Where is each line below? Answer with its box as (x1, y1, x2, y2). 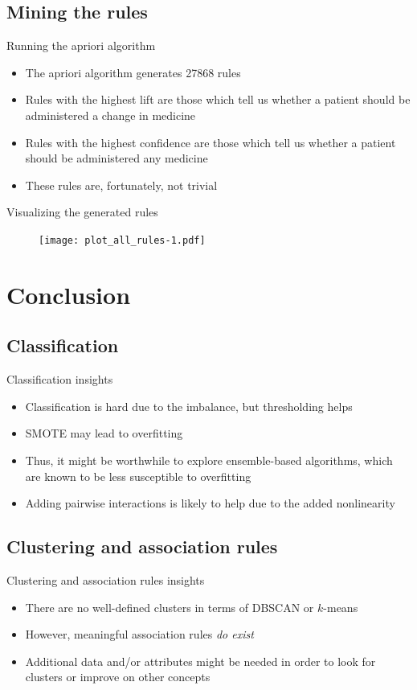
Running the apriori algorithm (6, 37, 156, 54)
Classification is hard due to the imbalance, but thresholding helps (25, 397, 353, 414)
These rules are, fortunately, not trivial (25, 176, 218, 193)
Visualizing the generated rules (6, 203, 158, 220)
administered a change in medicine (25, 106, 196, 123)
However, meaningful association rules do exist (25, 626, 254, 643)
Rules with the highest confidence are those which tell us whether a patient (25, 133, 396, 150)
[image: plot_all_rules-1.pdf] (39, 234, 206, 246)
